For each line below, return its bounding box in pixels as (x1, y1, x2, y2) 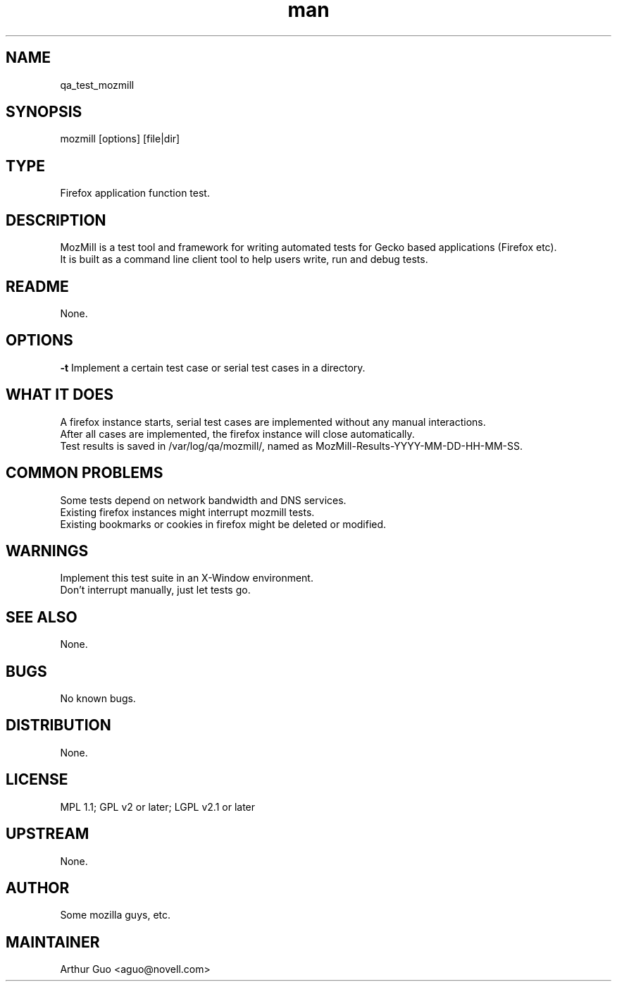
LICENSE (6, 771, 68, 789)
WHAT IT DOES (6, 386, 114, 404)
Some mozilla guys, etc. (60, 909, 171, 921)
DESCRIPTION (6, 211, 106, 229)
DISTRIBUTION (6, 716, 111, 735)
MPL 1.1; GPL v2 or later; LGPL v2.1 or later (60, 800, 256, 813)
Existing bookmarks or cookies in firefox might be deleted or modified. (60, 517, 387, 530)
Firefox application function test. (60, 187, 210, 200)
